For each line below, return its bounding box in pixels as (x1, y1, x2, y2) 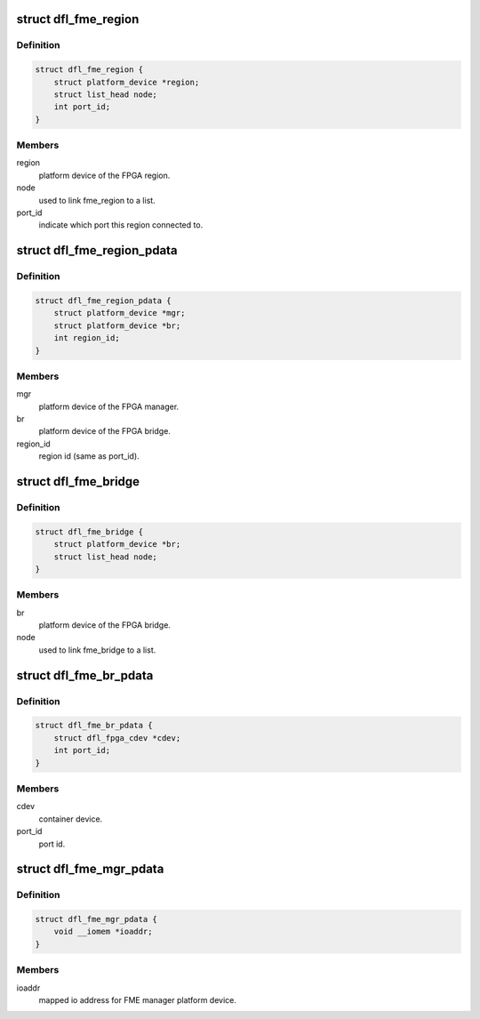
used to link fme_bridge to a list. (38, 645, 156, 655)
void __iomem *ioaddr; (53, 927, 153, 937)
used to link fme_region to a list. (38, 195, 156, 205)
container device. (38, 814, 103, 824)
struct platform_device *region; (53, 76, 200, 87)
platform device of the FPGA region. (38, 170, 171, 181)
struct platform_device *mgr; (53, 308, 186, 318)
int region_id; (53, 333, 120, 343)
